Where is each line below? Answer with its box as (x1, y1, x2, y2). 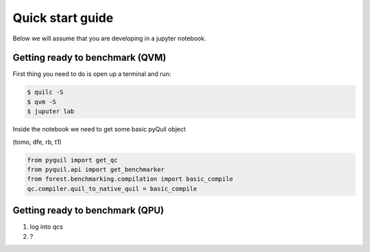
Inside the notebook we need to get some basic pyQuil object (12, 125, 186, 134)
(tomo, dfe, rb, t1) (12, 138, 62, 146)
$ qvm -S (27, 98, 57, 105)
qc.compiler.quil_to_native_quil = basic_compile (27, 185, 197, 192)
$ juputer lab (27, 108, 75, 116)
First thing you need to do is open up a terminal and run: (12, 70, 171, 78)
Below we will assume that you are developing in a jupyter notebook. (12, 34, 207, 42)
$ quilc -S (27, 88, 64, 96)
